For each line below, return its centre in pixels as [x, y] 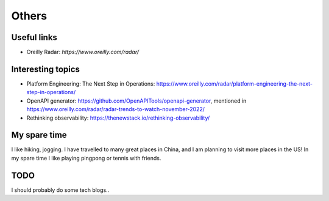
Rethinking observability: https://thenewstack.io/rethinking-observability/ [118, 118]
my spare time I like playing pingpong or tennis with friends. [86, 158]
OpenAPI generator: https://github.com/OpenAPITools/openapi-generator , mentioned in [136, 101]
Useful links [34, 37]
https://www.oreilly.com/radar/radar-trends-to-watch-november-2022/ [116, 109]
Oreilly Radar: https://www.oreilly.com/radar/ [83, 52]
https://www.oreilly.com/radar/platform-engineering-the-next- [235, 83]
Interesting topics [46, 69]
